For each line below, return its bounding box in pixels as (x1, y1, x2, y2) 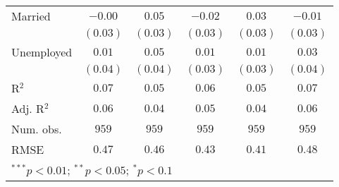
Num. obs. (11, 121, 62, 137)
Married (11, 8, 51, 24)
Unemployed (11, 44, 73, 60)
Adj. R (11, 100, 44, 116)
